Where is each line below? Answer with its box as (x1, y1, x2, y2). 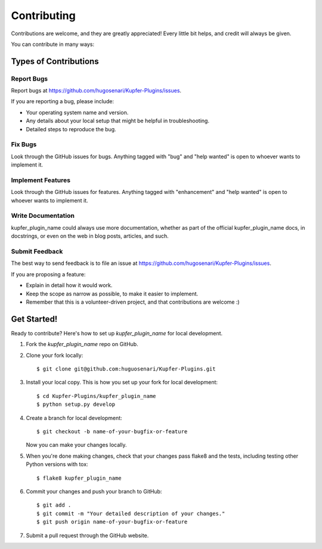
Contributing (11, 9, 76, 22)
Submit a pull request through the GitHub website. (26, 532, 149, 539)
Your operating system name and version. (26, 109, 129, 116)
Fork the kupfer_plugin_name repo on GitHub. (26, 341, 138, 348)
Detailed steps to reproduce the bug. (26, 125, 116, 132)
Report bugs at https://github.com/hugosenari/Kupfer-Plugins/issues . (11, 87, 182, 94)
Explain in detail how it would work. (26, 282, 113, 289)
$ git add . (36, 502, 72, 508)
